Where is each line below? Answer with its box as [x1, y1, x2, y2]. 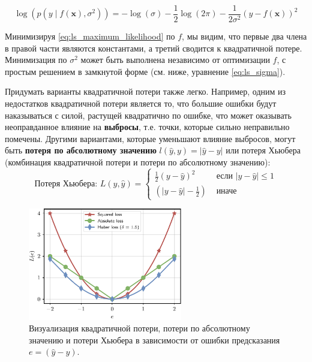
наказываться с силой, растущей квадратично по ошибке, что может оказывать [5, 108, 292, 121]
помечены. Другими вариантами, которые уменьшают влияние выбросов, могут [5, 132, 296, 144]
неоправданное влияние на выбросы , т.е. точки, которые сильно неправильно [5, 120, 290, 133]
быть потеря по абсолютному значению [5, 144, 157, 156]
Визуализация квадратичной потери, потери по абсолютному [29, 322, 250, 334]
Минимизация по [5, 53, 67, 66]
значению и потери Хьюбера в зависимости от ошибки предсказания [29, 333, 280, 346]
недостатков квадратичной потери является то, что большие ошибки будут [5, 97, 277, 110]
